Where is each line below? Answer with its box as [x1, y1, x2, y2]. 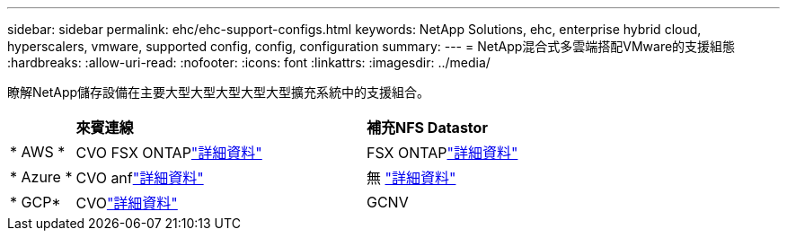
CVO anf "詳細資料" [75, 169, 204, 187]
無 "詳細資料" [366, 169, 456, 187]
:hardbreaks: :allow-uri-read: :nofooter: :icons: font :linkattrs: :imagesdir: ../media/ [7, 55, 491, 70]
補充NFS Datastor [366, 119, 488, 137]
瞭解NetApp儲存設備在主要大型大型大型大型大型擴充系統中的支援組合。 [7, 84, 430, 100]
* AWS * [10, 143, 66, 161]
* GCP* [10, 193, 61, 211]
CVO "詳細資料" [75, 194, 178, 212]
